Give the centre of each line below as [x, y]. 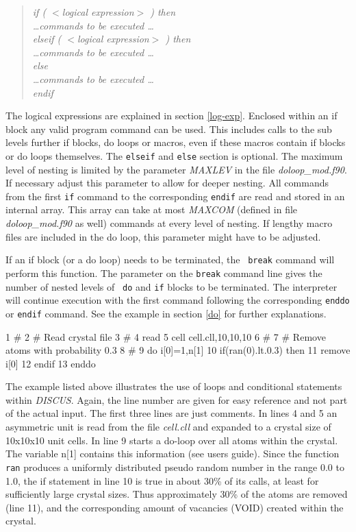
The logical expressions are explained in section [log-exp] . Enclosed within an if [171, 116]
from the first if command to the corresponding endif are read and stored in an [175, 196]
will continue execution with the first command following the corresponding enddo [178, 300]
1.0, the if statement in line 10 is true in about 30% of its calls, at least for [162, 480]
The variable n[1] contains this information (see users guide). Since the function [173, 454]
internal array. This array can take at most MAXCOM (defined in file [152, 209]
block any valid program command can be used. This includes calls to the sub [169, 129]
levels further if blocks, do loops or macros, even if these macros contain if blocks [176, 142]
